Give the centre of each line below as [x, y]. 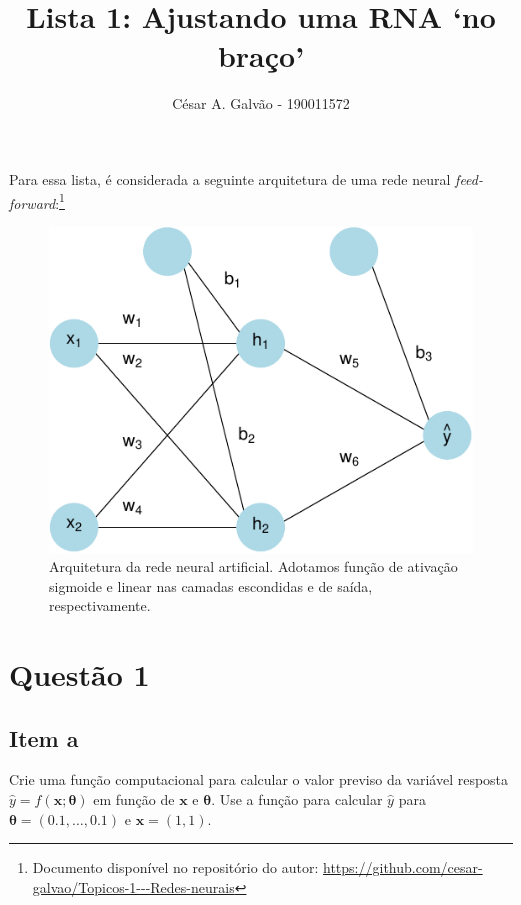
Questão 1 [79, 674]
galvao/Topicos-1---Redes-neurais [133, 886]
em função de [134, 799]
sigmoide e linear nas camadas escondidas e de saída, [211, 585]
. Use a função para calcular [297, 799]
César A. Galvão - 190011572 [261, 103]
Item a [44, 737]
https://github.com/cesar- [403, 867]
